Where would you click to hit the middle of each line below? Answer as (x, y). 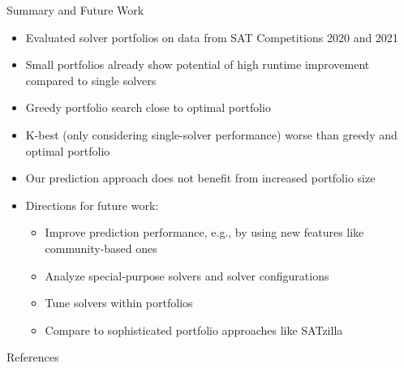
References (33, 357)
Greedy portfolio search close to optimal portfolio (148, 107)
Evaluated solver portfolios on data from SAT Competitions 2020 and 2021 (212, 37)
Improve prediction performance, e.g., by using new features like (204, 232)
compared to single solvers (91, 80)
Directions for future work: (92, 205)
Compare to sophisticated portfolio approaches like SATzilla (194, 329)
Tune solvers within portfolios (119, 303)
